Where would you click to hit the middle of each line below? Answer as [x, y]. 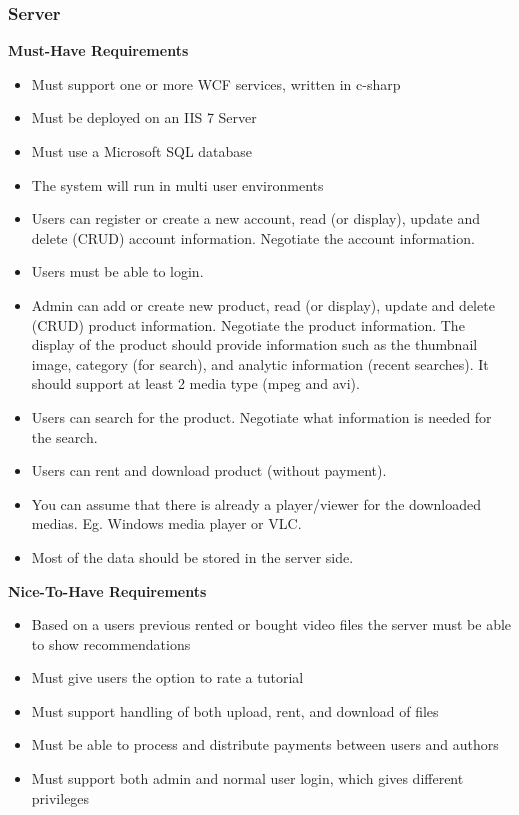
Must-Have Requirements [98, 50]
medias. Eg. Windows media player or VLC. [166, 523]
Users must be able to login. [117, 271]
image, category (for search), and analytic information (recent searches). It [260, 363]
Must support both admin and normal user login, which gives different [247, 778]
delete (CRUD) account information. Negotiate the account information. [253, 237]
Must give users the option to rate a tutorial [167, 677]
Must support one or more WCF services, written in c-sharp [216, 83]
